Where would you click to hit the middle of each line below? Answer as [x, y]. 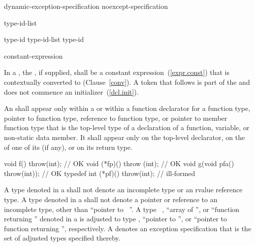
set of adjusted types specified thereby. [62, 238]
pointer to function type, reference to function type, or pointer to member [116, 118]
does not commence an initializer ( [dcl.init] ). [71, 91]
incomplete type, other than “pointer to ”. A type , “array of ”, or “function [122, 209]
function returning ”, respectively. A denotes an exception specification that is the [128, 228]
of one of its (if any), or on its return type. [68, 147]
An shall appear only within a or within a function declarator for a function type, [127, 108]
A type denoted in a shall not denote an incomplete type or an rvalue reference [123, 190]
